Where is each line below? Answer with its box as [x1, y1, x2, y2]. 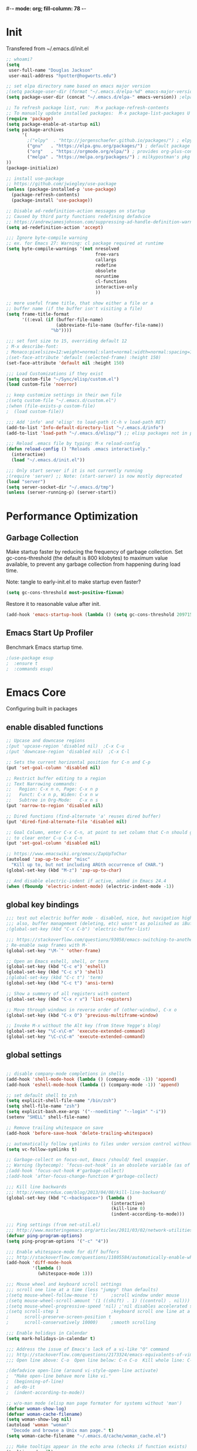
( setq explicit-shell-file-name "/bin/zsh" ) [6, 1098, 117, 1104]
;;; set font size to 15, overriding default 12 [6, 338, 127, 344]
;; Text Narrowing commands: [6, 781, 77, 787]
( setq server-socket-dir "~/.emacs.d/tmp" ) [6, 484, 114, 490]
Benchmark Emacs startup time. [6, 644, 84, 651]
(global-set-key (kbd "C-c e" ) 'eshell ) [6, 964, 107, 970]
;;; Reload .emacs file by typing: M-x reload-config [6, 441, 141, 447]
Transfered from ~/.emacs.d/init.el [6, 45, 89, 52]
